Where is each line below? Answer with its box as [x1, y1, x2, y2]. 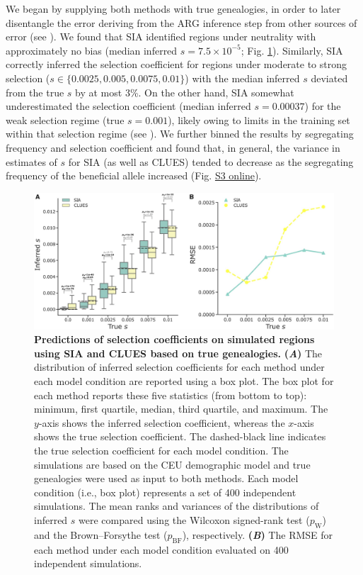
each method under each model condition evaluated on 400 [34, 542, 289, 557]
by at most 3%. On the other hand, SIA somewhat [75, 84, 294, 99]
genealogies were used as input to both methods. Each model [34, 471, 299, 486]
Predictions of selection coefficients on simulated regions [34, 332, 315, 347]
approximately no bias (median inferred [6, 43, 178, 57]
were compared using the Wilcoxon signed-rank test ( [79, 512, 310, 527]
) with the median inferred [185, 70, 300, 85]
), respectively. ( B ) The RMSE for [182, 527, 333, 542]
